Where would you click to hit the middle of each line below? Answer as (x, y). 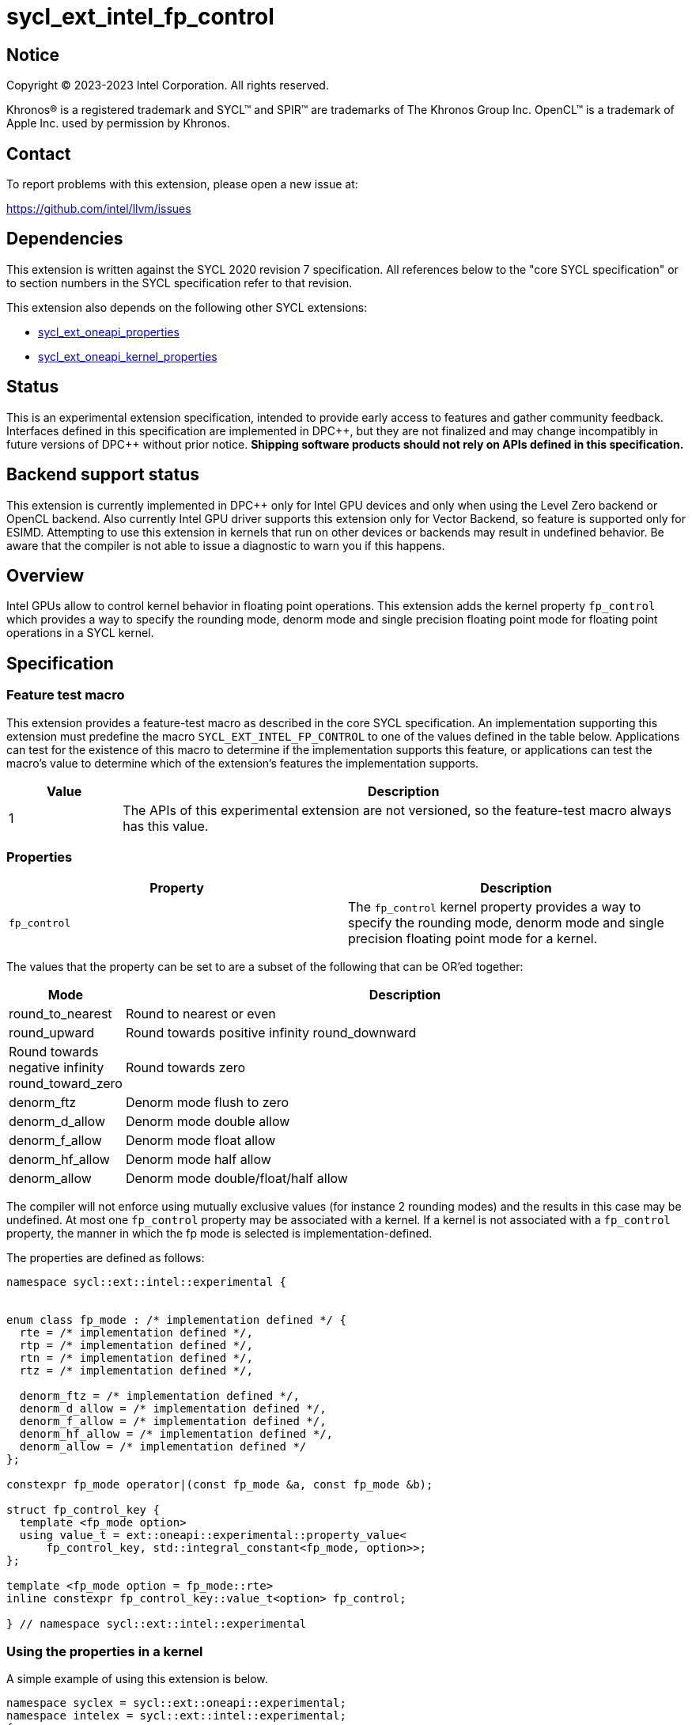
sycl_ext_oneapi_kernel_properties (128, 356)
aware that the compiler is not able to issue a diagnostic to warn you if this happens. (226, 545)
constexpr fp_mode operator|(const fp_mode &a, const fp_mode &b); (220, 1485)
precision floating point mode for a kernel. (473, 939)
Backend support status (103, 475)
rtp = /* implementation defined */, (136, 1346)
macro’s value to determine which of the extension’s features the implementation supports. (243, 763)
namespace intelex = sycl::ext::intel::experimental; (176, 1716)
